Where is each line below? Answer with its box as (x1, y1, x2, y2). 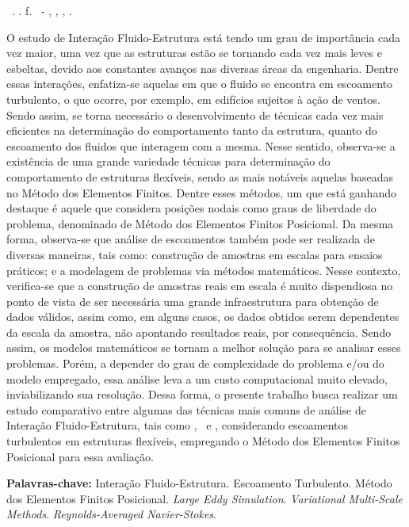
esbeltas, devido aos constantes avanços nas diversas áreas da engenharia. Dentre (6, 59, 399, 76)
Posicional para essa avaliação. (6, 448, 154, 464)
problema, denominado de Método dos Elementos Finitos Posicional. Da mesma (6, 215, 394, 231)
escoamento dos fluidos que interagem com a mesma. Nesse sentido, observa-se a (6, 137, 396, 154)
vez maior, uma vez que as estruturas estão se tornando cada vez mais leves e (6, 44, 382, 61)
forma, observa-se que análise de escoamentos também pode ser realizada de (6, 231, 375, 247)
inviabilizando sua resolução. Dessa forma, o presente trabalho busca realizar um (6, 386, 398, 403)
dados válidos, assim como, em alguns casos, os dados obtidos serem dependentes (6, 308, 399, 325)
